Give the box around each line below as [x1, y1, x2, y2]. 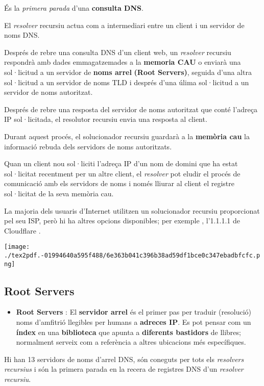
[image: [4, 243, 30, 251]
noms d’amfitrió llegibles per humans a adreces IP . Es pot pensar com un [16, 317, 251, 327]
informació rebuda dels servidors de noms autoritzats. [4, 141, 172, 151]
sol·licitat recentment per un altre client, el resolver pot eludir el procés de [4, 168, 241, 178]
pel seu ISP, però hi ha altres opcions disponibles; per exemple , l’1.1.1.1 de [4, 215, 240, 226]
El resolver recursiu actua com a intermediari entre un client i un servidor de [4, 19, 245, 30]
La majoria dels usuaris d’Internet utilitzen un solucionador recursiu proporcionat [4, 205, 260, 216]
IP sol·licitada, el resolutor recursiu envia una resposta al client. [4, 114, 207, 124]
